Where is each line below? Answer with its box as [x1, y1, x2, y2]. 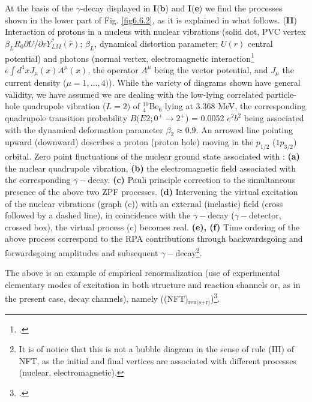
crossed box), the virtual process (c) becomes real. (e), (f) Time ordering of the [5, 220, 300, 233]
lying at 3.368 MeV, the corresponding [164, 100, 306, 112]
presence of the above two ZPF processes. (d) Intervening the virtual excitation [5, 185, 298, 198]
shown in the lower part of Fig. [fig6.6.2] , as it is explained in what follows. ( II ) [5, 13, 297, 26]
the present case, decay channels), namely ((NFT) [5, 292, 188, 305]
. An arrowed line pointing [196, 123, 293, 136]
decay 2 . [175, 245, 202, 259]
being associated [244, 112, 304, 124]
